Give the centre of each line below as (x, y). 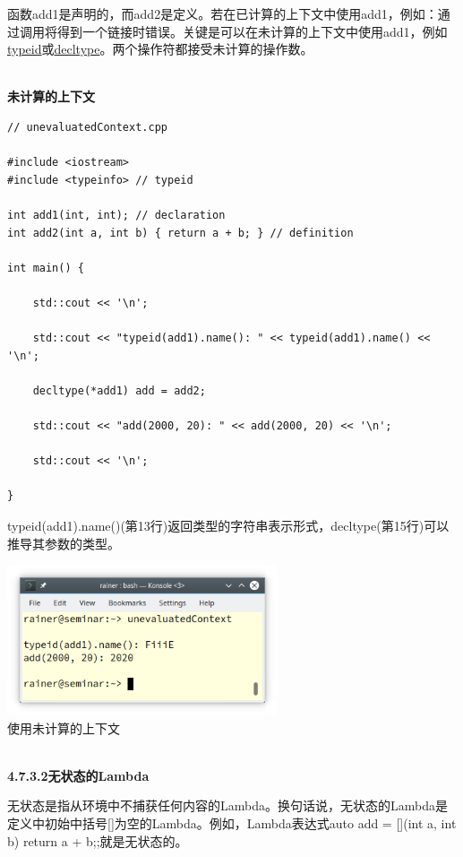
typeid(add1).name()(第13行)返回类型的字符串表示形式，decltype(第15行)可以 (228, 526)
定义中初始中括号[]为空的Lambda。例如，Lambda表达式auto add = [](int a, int (232, 822)
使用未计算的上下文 (64, 727)
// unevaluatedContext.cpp (87, 127)
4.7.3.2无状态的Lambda (78, 775)
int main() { (46, 268)
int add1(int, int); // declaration (116, 215)
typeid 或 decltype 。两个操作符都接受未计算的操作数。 (160, 49)
